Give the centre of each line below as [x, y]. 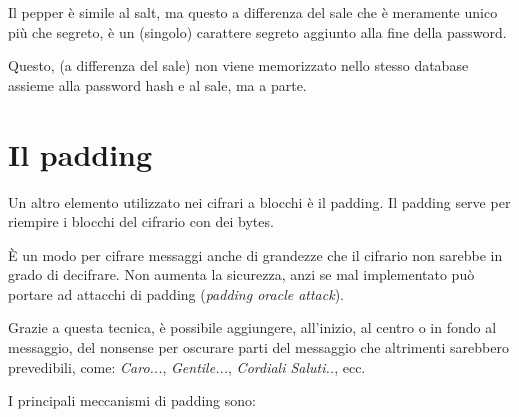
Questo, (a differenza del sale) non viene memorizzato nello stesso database [238, 65]
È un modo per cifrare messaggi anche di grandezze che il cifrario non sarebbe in [255, 254]
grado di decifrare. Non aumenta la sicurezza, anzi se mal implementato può [241, 274]
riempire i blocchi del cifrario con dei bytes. [141, 221]
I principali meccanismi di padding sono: [132, 400]
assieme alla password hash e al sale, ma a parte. [157, 84]
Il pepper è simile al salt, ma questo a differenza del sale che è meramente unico [253, 12]
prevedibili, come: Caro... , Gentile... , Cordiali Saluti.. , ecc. [187, 366]
